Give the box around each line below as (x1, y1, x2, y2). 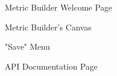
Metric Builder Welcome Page (5, 1, 112, 13)
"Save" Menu (5, 40, 50, 53)
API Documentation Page (5, 60, 98, 72)
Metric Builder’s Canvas (5, 20, 92, 33)
